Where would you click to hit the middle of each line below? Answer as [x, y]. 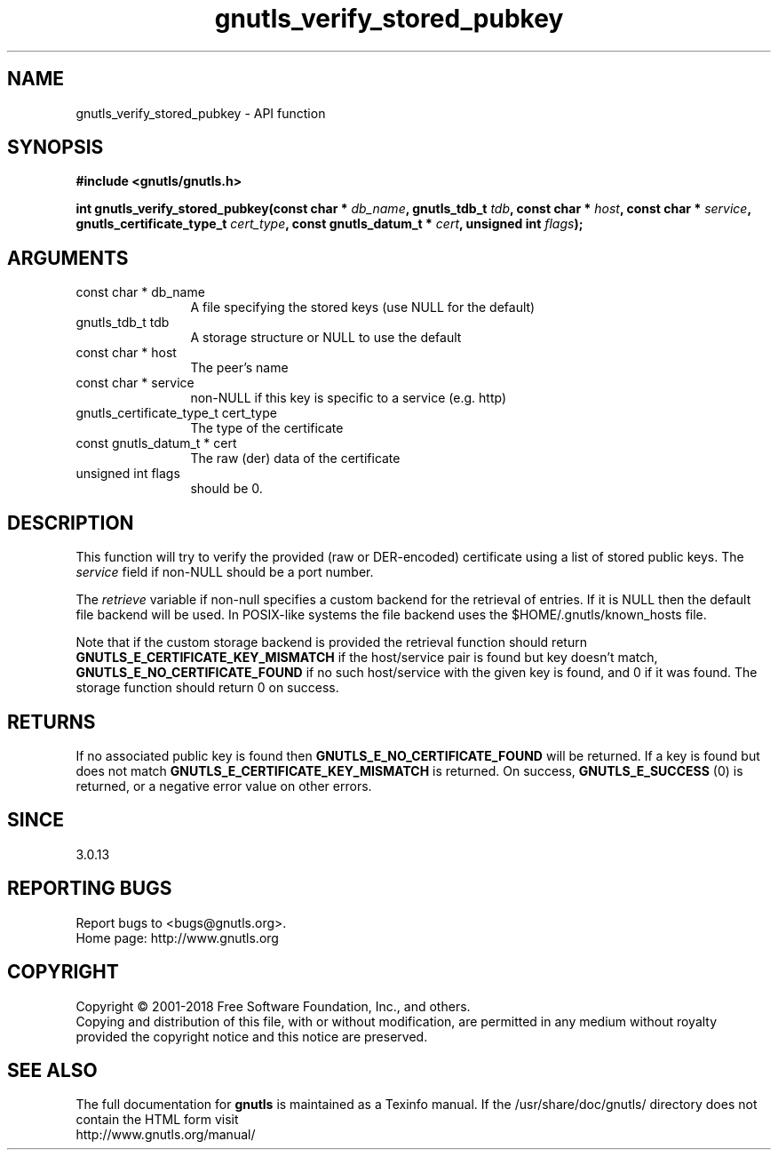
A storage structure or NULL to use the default [326, 338]
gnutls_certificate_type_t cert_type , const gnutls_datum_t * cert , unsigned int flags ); [329, 224]
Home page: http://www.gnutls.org [177, 938]
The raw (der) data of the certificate [295, 459]
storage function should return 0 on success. [207, 688]
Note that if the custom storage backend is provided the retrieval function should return [331, 642]
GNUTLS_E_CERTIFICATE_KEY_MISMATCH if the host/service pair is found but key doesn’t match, [367, 658]
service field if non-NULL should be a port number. [225, 572]
